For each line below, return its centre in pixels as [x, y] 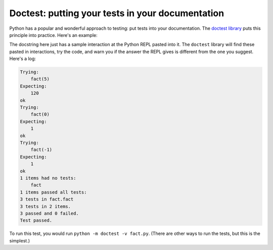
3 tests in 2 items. [45, 206]
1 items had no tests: [48, 178]
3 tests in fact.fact [47, 199]
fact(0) [40, 114]
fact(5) [40, 79]
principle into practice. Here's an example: [54, 35]
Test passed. [36, 220]
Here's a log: [23, 59]
